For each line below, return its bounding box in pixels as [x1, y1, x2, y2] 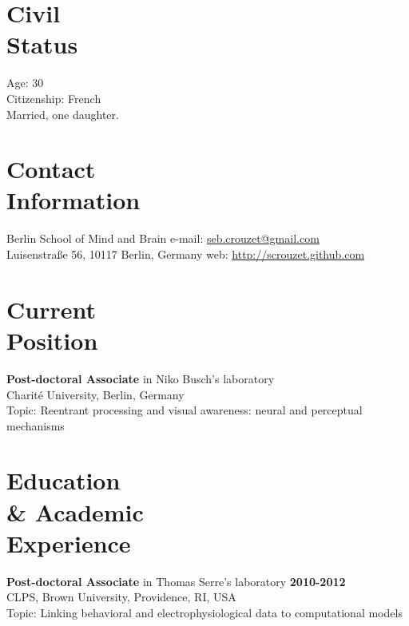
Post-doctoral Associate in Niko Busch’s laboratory [6, 370, 275, 386]
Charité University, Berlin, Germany [6, 386, 185, 402]
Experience [6, 526, 131, 559]
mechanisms [6, 417, 65, 434]
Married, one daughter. [6, 105, 119, 122]
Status [6, 28, 78, 61]
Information [6, 184, 141, 216]
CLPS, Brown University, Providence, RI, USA [6, 588, 236, 605]
